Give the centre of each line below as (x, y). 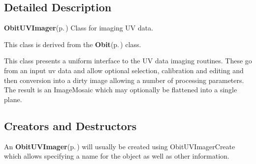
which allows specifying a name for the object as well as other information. (117, 156)
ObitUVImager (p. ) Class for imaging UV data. (79, 28)
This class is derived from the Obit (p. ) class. (73, 44)
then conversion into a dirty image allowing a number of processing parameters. (124, 80)
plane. (13, 99)
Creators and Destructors (70, 125)
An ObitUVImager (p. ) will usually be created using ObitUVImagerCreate (120, 146)
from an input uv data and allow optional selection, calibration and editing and (124, 70)
